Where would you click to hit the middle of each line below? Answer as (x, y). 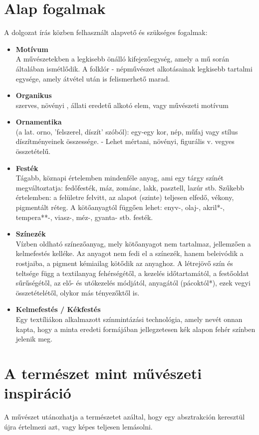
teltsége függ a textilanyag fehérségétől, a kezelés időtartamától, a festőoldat (132, 273)
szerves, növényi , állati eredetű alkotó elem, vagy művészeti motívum (122, 105)
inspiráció (38, 393)
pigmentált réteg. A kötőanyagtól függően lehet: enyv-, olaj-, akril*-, (120, 207)
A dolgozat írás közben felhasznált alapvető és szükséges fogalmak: (106, 32)
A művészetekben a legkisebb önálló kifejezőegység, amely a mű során (123, 59)
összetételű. (33, 151)
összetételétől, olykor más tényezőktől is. (78, 292)
